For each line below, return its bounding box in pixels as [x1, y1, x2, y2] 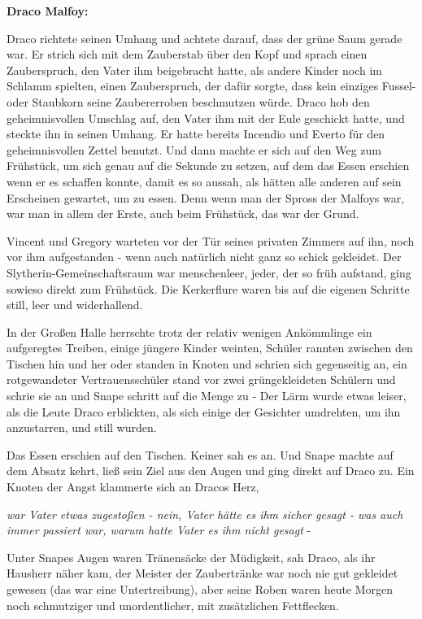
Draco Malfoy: [7, 2, 89, 19]
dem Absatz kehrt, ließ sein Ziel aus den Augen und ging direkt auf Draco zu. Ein [7, 462, 415, 479]
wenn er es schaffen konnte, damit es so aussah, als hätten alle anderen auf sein [7, 172, 402, 190]
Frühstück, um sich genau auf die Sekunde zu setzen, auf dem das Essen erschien [7, 157, 410, 174]
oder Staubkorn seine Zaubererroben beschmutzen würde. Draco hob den [7, 93, 370, 110]
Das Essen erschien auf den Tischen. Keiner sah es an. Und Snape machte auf [7, 446, 394, 463]
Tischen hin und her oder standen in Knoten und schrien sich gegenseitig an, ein [7, 355, 407, 372]
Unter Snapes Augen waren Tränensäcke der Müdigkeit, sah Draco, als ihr [7, 548, 376, 565]
